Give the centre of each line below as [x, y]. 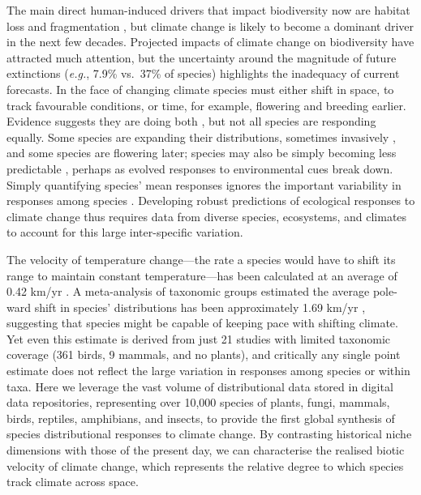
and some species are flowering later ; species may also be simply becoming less [202, 153]
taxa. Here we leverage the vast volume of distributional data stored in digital [200, 386]
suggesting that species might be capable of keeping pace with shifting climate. [202, 323]
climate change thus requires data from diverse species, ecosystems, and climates [207, 216]
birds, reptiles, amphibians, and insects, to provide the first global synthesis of [201, 418]
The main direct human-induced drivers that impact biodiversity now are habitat [208, 10]
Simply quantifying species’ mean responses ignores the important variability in [204, 184]
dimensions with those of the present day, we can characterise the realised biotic [206, 450]
